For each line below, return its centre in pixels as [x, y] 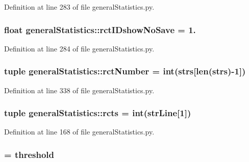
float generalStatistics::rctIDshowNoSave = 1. [100, 29]
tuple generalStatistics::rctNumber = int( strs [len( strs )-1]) [125, 71]
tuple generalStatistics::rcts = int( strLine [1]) [98, 113]
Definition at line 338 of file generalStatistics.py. [79, 90]
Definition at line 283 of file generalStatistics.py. [79, 7]
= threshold [29, 154]
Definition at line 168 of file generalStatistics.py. [79, 132]
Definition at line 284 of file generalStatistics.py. [79, 48]
